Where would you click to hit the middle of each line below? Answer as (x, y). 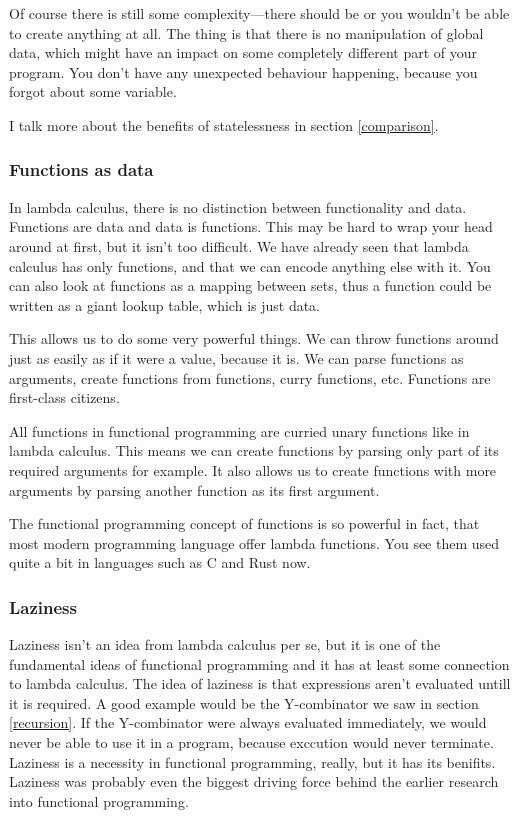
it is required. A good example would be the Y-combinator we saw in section (244, 702)
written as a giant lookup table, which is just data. (165, 304)
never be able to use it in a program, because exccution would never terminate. (251, 742)
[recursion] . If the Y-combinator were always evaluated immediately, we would (248, 722)
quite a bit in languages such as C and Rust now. (160, 562)
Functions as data (81, 169)
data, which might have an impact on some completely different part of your (243, 52)
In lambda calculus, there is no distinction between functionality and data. (238, 206)
